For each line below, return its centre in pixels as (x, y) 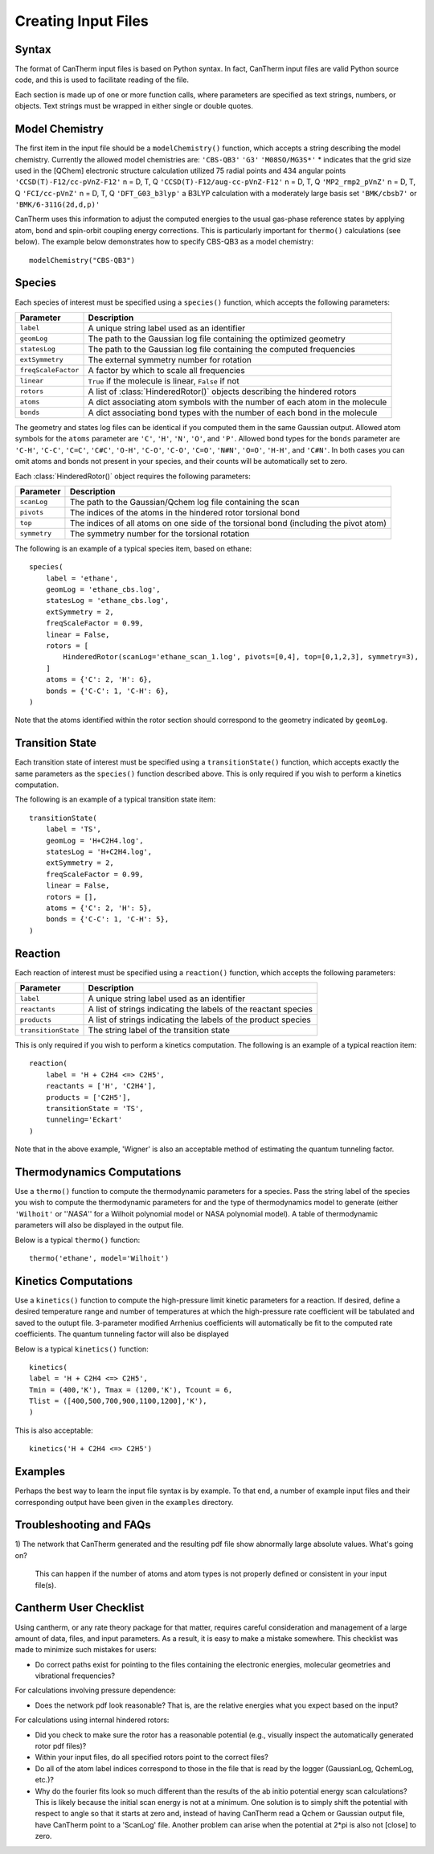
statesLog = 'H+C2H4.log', (99, 852)
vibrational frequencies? (75, 1676)
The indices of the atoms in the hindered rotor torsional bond (185, 512)
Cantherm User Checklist (80, 1608)
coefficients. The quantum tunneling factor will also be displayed (122, 1334)
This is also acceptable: (54, 1430)
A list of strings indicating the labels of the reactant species (201, 1009)
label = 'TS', (74, 829)
